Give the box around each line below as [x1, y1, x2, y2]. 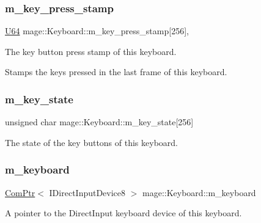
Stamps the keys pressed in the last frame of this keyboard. [5, 65, 227, 78]
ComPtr [5, 186, 35, 199]
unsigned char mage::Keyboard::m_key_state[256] [5, 115, 194, 128]
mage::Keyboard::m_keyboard [142, 186, 256, 199]
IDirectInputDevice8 [49, 186, 126, 199]
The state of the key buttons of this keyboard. [5, 136, 178, 148]
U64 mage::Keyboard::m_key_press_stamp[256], [5, 24, 189, 37]
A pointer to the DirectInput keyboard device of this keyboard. [5, 207, 242, 219]
